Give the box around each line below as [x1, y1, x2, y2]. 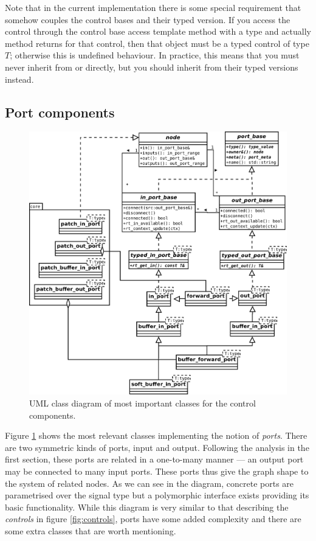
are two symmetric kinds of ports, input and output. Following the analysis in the [5, 441, 309, 453]
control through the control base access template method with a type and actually [5, 25, 311, 38]
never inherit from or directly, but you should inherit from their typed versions [5, 60, 298, 73]
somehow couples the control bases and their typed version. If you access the [5, 13, 290, 26]
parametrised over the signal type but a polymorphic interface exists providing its [5, 489, 309, 501]
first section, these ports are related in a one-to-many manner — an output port [5, 453, 304, 466]
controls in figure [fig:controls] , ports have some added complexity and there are [5, 512, 301, 525]
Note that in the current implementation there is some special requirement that [5, 1, 301, 13]
